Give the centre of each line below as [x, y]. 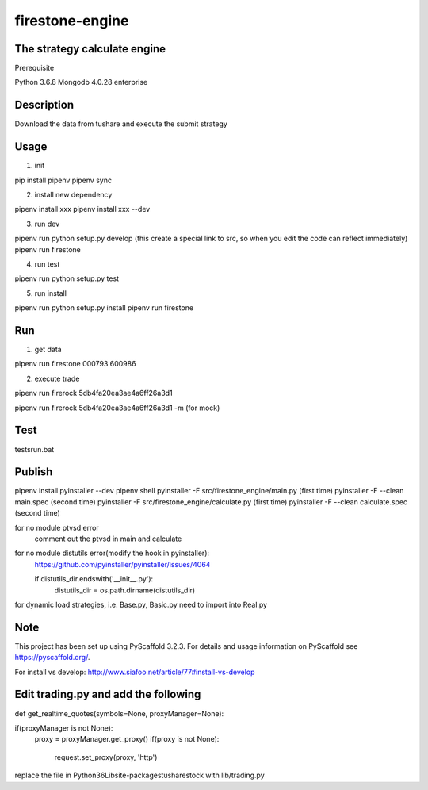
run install [51, 293]
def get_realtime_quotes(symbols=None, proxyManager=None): [119, 713]
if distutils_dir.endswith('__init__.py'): [94, 579]
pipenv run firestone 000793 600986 [75, 364]
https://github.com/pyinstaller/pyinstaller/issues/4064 [122, 564]
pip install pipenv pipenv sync [63, 180]
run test [47, 264]
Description [44, 105]
